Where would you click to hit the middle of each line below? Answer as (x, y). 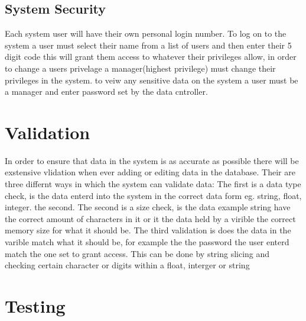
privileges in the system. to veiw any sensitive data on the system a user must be (152, 80)
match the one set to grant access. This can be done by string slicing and (137, 253)
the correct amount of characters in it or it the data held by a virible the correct (150, 218)
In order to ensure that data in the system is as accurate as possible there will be (152, 160)
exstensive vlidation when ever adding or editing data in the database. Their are (150, 172)
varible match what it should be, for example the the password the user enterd (147, 242)
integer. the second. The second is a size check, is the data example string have (148, 207)
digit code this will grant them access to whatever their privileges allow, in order (151, 57)
